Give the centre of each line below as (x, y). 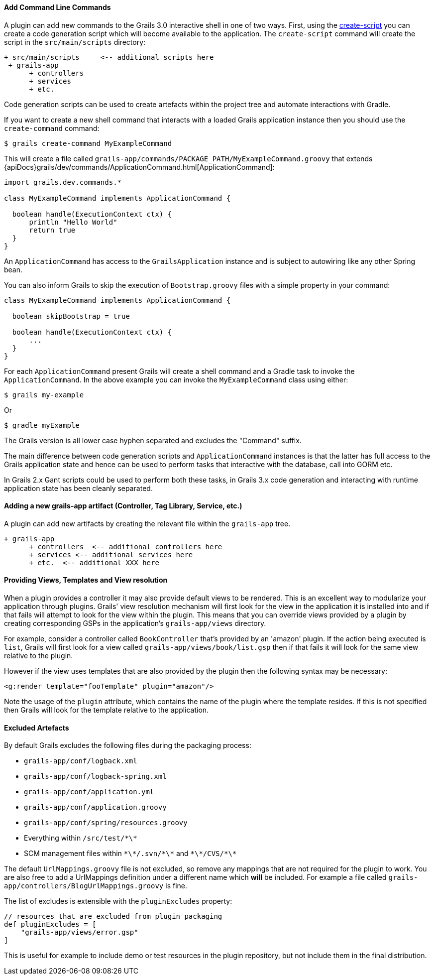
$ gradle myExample (42, 425)
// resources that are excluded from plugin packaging (113, 917)
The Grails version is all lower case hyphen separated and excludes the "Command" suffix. (153, 440)
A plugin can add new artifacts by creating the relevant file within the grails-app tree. (147, 523)
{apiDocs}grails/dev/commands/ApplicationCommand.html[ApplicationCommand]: (139, 167)
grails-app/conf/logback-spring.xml (95, 777)
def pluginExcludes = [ (50, 924)
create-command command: (52, 128)
